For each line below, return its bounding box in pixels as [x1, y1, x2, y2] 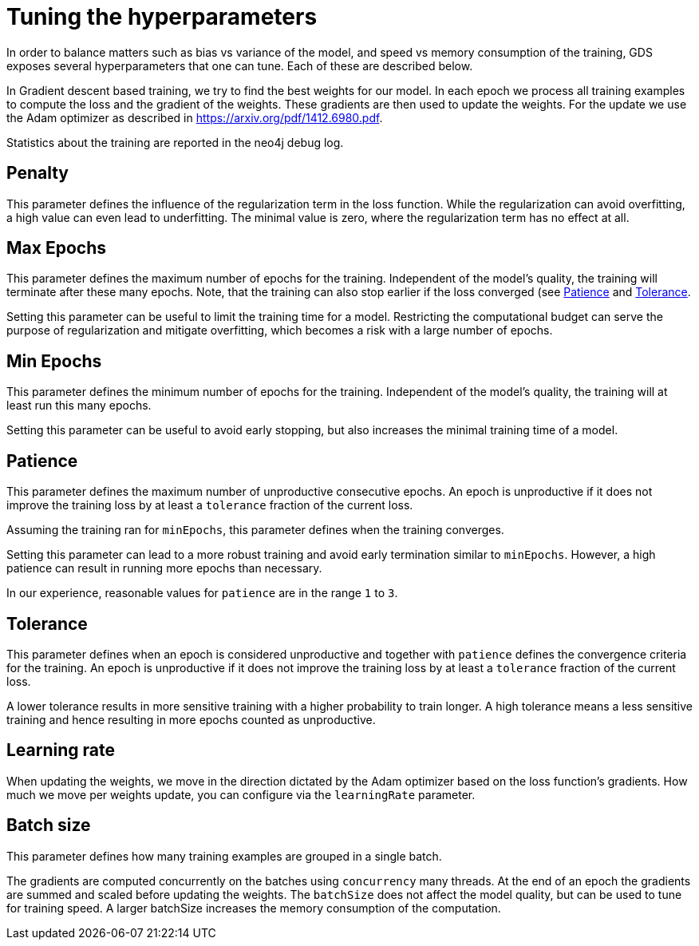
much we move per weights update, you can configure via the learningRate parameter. [6, 787, 476, 802]
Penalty [6, 163, 69, 184]
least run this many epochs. [6, 398, 152, 413]
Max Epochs [6, 238, 106, 259]
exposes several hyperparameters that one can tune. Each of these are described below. [6, 58, 473, 73]
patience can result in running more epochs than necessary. [6, 561, 322, 576]
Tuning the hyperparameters [6, 3, 318, 30]
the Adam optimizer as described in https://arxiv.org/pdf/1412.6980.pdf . [6, 110, 383, 125]
